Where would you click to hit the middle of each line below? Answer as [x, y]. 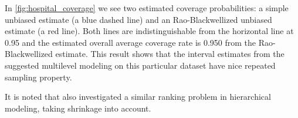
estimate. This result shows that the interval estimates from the [170, 54]
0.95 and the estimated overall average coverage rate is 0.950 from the [131, 42]
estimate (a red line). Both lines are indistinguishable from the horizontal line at [149, 31]
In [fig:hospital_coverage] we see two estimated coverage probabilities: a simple [147, 8]
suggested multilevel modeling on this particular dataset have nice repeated [140, 65]
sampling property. [38, 77]
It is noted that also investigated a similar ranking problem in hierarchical [138, 97]
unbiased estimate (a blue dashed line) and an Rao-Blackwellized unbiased [138, 19]
